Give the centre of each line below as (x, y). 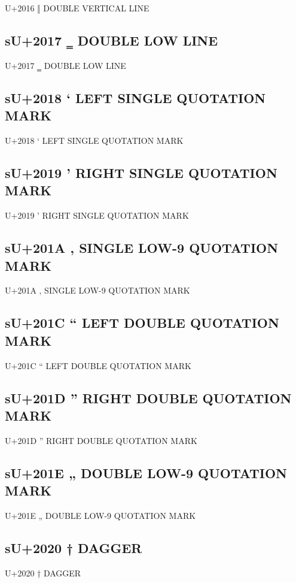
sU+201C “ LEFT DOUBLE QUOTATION (142, 323)
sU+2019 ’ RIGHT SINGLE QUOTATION (141, 172)
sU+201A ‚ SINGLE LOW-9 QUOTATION (142, 248)
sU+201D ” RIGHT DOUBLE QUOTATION (148, 398)
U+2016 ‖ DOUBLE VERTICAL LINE (77, 8)
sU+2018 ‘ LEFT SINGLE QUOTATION (135, 97)
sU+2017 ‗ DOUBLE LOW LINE (112, 40)
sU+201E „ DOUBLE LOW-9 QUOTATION (146, 472)
